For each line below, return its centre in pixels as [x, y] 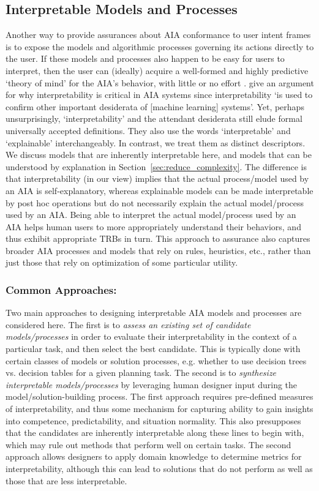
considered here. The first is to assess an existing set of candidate [128, 324]
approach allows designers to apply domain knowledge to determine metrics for [154, 456]
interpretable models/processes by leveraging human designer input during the [152, 384]
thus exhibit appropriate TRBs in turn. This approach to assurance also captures [158, 238]
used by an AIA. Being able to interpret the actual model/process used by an [151, 215]
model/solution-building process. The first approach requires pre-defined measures [159, 396]
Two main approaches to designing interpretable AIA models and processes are [154, 313]
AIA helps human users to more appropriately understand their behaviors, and [153, 226]
